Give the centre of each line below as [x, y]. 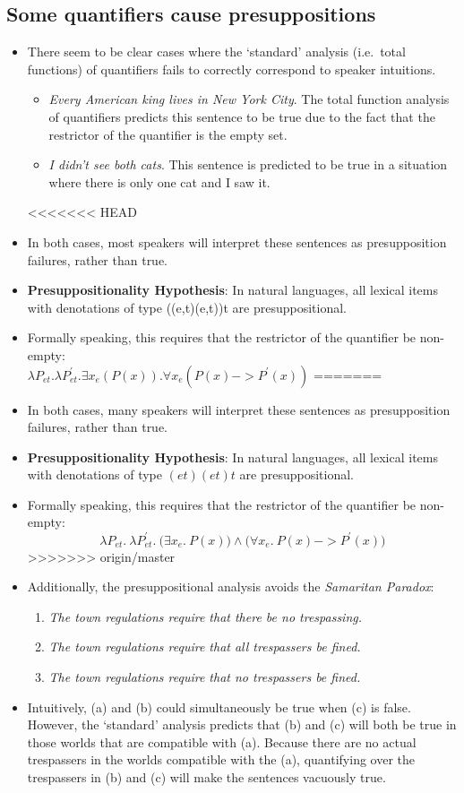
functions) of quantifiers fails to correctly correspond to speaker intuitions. [232, 69]
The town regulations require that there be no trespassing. [206, 616]
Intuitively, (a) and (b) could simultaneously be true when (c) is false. [219, 707]
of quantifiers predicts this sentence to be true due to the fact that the [242, 116]
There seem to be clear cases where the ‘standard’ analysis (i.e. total [216, 52]
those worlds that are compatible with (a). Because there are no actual [222, 741]
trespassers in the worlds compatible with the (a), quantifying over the [221, 759]
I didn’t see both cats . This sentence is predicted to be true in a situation [248, 164]
